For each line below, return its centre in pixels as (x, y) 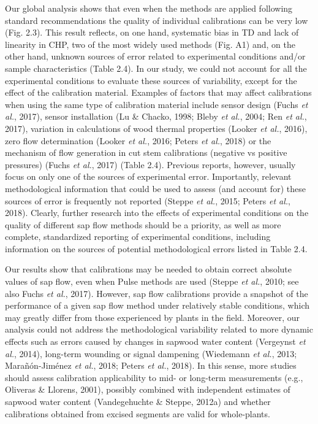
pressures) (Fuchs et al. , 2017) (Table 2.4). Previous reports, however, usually (150, 164)
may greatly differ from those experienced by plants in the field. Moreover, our (153, 317)
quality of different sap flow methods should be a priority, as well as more (143, 224)
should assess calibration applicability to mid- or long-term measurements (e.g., (154, 377)
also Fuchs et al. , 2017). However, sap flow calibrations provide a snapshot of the (157, 293)
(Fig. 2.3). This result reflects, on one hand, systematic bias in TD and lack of (152, 32)
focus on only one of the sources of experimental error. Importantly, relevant (148, 176)
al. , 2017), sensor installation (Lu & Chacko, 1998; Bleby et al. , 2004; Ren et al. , (156, 116)
